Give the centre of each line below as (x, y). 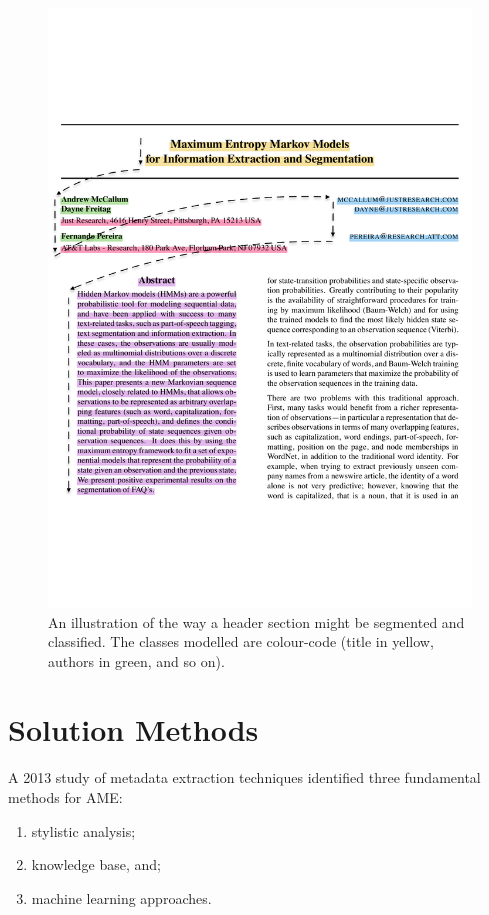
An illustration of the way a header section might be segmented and (256, 621)
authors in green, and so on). (136, 660)
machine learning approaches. (121, 897)
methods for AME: (65, 797)
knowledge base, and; (96, 864)
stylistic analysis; (83, 830)
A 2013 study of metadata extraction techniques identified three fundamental (244, 777)
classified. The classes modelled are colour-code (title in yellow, (241, 641)
